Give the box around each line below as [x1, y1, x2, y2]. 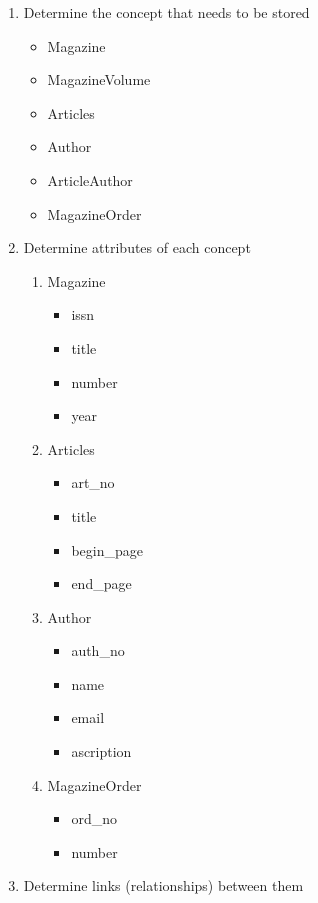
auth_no [71, 640, 125, 661]
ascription [71, 741, 132, 762]
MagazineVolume [47, 69, 151, 90]
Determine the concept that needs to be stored [23, 2, 310, 22]
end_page [71, 573, 132, 594]
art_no [71, 472, 115, 493]
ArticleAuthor [47, 169, 133, 190]
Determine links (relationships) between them [23, 875, 304, 896]
